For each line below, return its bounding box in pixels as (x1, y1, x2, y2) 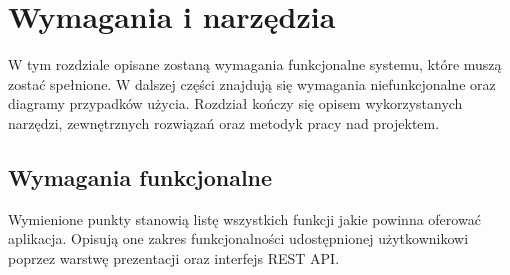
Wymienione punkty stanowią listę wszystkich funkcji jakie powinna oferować (8, 208, 481, 229)
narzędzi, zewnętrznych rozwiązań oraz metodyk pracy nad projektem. (8, 112, 440, 133)
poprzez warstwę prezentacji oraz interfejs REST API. (8, 247, 340, 268)
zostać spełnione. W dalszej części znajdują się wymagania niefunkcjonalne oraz (8, 73, 496, 94)
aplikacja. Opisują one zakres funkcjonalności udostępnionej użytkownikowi (8, 228, 469, 249)
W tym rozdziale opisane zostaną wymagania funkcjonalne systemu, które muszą (8, 54, 502, 75)
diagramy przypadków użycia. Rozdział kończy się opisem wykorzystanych (8, 93, 463, 114)
